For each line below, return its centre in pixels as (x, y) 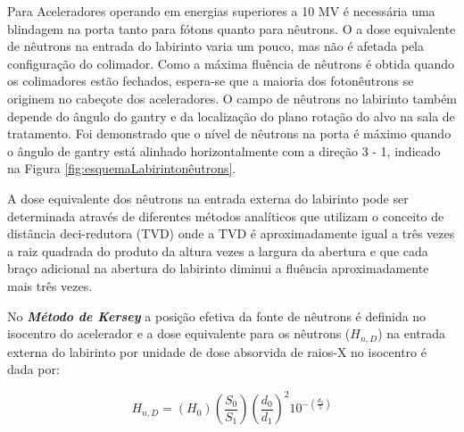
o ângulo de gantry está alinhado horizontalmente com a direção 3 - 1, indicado (224, 150)
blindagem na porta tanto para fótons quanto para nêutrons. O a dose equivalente (232, 28)
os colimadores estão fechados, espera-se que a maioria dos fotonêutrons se (211, 81)
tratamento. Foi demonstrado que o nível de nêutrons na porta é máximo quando (229, 133)
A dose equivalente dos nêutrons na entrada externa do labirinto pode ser (208, 198)
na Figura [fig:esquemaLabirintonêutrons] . (122, 168)
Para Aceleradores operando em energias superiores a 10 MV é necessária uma (221, 11)
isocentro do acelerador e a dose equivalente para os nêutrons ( (179, 333)
